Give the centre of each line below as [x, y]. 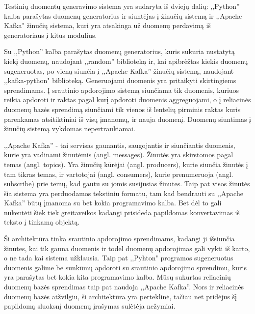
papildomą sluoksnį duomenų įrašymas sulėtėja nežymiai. [90, 306]
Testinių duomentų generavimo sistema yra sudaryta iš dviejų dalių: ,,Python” [122, 6]
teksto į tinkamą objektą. [42, 222]
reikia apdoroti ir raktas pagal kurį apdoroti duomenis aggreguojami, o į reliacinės [127, 100]
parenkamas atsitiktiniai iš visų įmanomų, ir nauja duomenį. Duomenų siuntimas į [127, 119]
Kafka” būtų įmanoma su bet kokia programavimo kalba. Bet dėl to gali [113, 203]
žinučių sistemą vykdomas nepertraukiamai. [70, 128]
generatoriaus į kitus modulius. [51, 35]
